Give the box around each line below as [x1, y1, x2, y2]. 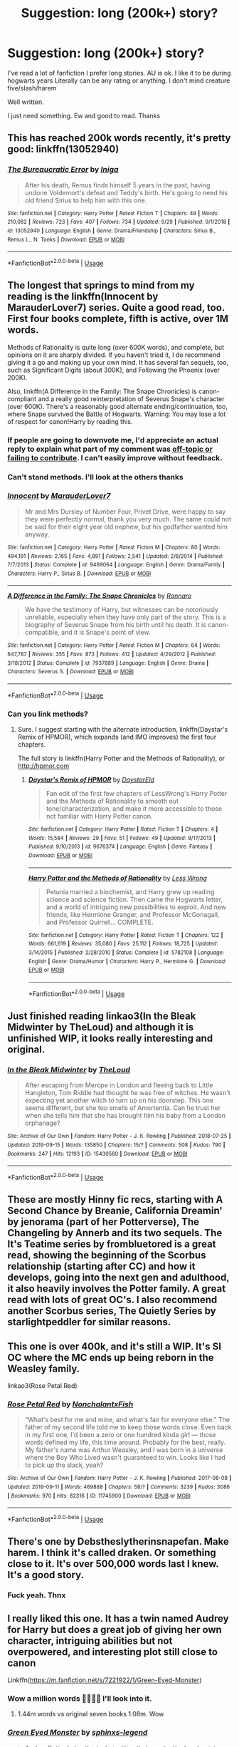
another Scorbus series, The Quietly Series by [7, 1305, 216, 1317]
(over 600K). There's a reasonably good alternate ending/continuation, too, [7, 402, 228, 410]
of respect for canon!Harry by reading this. [7, 417, 133, 425]
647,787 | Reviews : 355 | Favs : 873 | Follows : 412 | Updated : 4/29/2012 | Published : [7, 650, 217, 658]
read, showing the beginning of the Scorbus [7, 1249, 206, 1262]
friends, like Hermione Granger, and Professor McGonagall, [46, 910, 220, 918]
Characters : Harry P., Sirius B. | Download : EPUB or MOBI [7, 570, 152, 577]
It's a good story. [7, 1569, 84, 1581]
